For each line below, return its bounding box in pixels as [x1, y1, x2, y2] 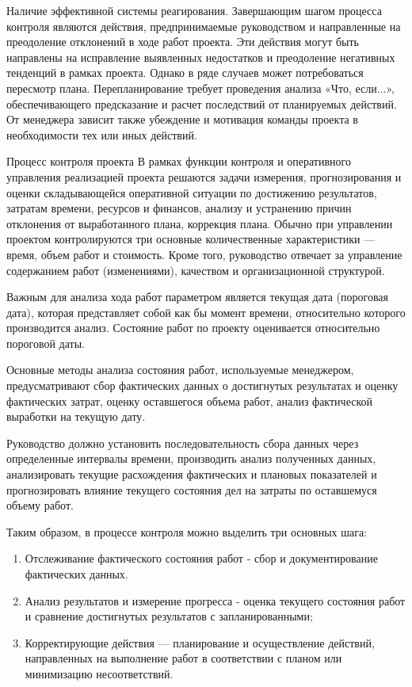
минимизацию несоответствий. [25, 665, 174, 681]
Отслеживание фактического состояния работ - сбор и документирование [25, 550, 378, 567]
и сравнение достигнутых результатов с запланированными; [25, 608, 313, 624]
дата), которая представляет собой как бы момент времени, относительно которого [6, 303, 406, 320]
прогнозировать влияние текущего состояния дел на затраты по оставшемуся [6, 481, 377, 498]
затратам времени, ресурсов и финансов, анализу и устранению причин [6, 200, 352, 216]
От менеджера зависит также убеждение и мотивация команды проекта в [6, 111, 358, 128]
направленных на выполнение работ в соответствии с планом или [25, 650, 342, 666]
